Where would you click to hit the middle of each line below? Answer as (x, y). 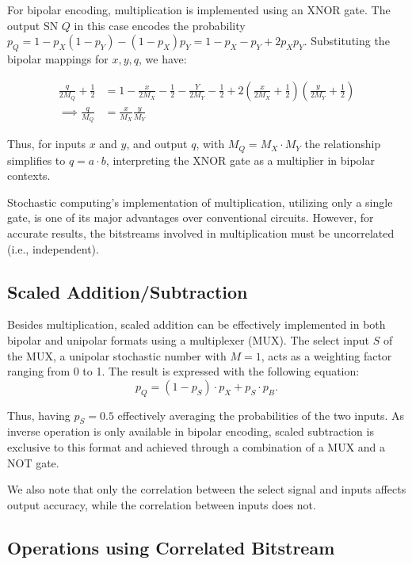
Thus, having (39, 415)
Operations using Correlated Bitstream (171, 547)
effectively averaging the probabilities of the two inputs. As (261, 415)
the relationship (343, 144)
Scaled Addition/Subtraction (128, 291)
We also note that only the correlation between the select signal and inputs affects (207, 489)
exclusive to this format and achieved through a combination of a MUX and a (196, 446)
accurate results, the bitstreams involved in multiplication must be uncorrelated (201, 233)
